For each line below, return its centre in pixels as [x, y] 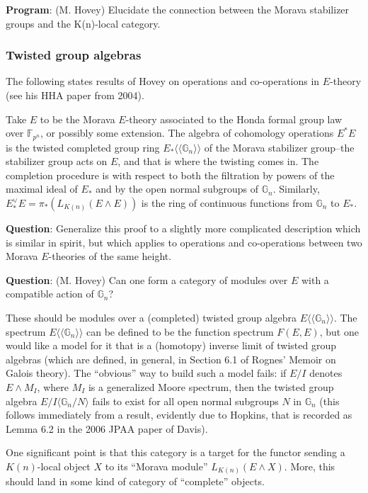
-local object [64, 466]
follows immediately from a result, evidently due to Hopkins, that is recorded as [179, 415]
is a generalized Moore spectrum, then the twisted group [211, 386]
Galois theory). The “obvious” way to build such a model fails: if [146, 373]
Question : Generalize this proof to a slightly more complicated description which [183, 228]
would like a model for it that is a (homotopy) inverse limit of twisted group [171, 345]
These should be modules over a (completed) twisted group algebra [151, 317]
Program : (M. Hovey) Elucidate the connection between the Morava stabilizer [178, 9]
